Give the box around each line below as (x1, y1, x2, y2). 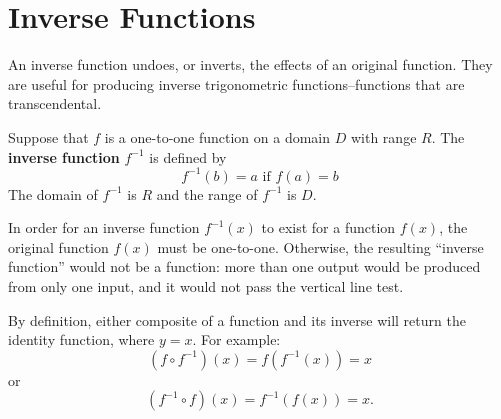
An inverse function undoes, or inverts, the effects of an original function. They (8, 54, 493, 75)
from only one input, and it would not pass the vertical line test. (8, 275, 404, 296)
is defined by (149, 146, 227, 167)
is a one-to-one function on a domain (104, 126, 331, 147)
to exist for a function (261, 217, 396, 238)
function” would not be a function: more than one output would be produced (8, 256, 481, 277)
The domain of (8, 183, 98, 204)
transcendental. (8, 93, 102, 114)
